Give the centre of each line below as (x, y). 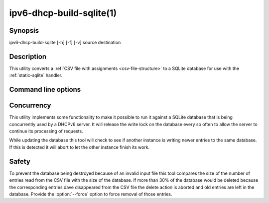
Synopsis (24, 31)
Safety (20, 161)
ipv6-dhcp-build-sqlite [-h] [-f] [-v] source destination (65, 43)
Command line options (45, 90)
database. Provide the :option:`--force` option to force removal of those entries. (91, 194)
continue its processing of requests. (46, 131)
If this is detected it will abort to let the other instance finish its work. (79, 147)
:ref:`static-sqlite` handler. (36, 75)
